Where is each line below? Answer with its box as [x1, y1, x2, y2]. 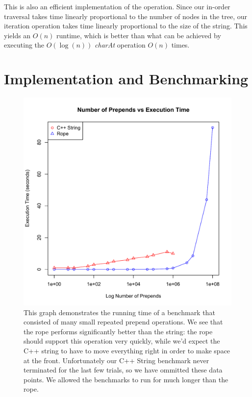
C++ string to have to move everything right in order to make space [24, 346, 230, 356]
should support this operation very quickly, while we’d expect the [24, 336, 220, 346]
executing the [4, 40, 45, 50]
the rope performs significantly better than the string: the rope [24, 326, 213, 336]
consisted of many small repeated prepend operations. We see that [24, 317, 223, 327]
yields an [4, 30, 31, 40]
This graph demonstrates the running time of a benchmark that [24, 307, 215, 317]
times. [171, 40, 190, 50]
